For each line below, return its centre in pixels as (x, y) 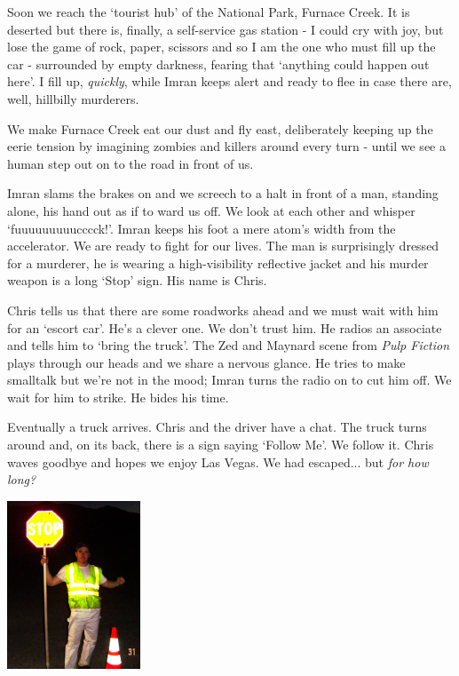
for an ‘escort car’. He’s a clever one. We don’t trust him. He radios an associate (225, 327)
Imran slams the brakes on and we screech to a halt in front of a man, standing (223, 193)
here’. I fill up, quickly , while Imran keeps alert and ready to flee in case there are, (229, 81)
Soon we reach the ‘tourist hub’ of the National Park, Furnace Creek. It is (209, 12)
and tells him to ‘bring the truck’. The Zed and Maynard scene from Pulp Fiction (229, 345)
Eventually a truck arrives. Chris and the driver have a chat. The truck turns (217, 427)
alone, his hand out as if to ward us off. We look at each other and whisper (211, 210)
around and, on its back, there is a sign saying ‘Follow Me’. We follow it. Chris (221, 445)
